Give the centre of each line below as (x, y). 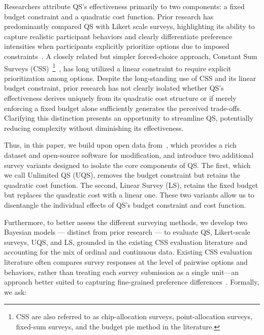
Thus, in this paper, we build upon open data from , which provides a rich (120, 145)
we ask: (15, 291)
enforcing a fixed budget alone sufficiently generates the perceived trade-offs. (123, 108)
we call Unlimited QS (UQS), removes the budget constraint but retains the (122, 175)
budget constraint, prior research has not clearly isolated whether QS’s (114, 88)
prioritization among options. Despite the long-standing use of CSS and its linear (130, 78)
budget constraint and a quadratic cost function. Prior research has (109, 16)
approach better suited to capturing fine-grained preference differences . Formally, (132, 282)
